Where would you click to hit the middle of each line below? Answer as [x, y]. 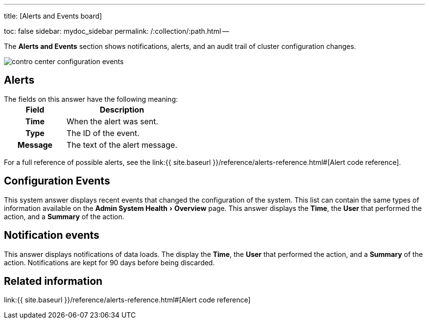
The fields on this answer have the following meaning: [91, 99]
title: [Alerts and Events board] [53, 16]
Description [122, 109]
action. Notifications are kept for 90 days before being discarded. [109, 262]
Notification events [52, 235]
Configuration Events [57, 181]
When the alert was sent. [112, 121]
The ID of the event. [103, 133]
